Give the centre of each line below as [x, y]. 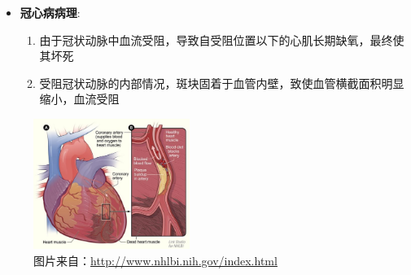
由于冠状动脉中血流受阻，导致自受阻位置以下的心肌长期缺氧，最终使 [222, 39]
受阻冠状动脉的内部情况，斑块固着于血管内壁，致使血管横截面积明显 [222, 83]
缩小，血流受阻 [79, 99]
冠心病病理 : [50, 12]
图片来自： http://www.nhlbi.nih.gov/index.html [155, 260]
